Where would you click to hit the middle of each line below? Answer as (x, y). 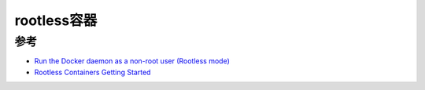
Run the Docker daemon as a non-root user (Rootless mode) (132, 61)
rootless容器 (56, 20)
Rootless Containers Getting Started (92, 72)
